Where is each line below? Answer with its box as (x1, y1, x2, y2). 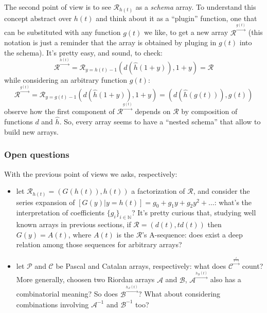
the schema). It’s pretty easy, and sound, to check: (4, 47, 163, 58)
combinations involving (16, 299, 89, 309)
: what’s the (214, 196, 252, 207)
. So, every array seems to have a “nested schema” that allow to (59, 116, 261, 127)
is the (116, 229, 134, 240)
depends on (135, 106, 171, 117)
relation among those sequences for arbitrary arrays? (16, 239, 182, 250)
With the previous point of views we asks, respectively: (4, 168, 177, 179)
